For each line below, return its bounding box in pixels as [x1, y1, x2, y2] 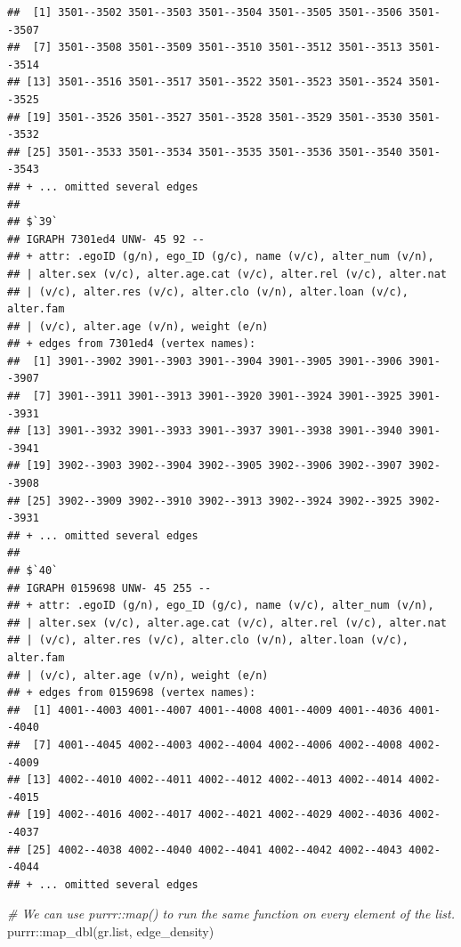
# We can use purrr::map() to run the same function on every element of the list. [7, 904, 455, 923]
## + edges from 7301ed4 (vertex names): [7, 337, 256, 351]
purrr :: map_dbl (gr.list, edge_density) [7, 921, 214, 940]
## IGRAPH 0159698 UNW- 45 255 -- [7, 581, 212, 595]
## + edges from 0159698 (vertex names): [7, 686, 256, 700]
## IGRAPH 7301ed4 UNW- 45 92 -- [7, 232, 205, 246]
